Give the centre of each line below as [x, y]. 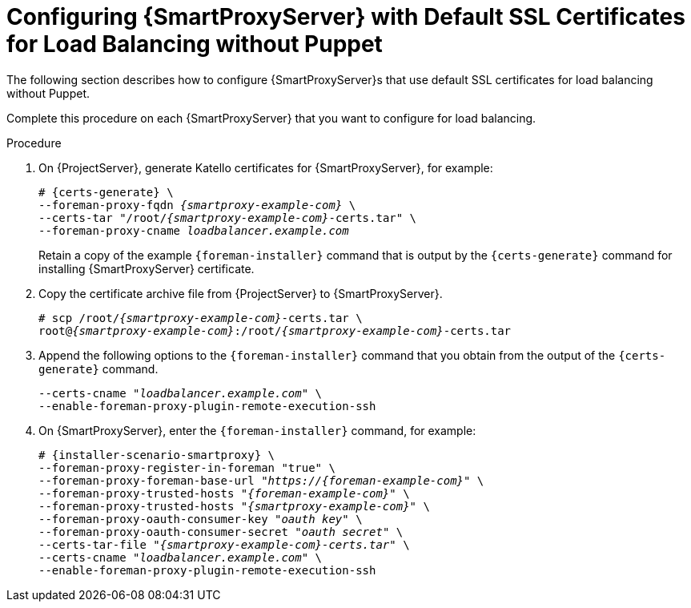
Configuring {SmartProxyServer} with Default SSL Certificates [346, 17]
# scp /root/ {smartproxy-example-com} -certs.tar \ [201, 318]
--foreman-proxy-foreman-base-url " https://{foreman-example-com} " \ [261, 480]
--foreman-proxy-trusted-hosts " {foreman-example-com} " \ [224, 493]
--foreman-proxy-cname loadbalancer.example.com [194, 230]
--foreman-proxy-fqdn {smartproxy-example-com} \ [197, 205]
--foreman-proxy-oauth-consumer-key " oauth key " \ [201, 519]
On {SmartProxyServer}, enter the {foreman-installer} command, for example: [257, 430]
